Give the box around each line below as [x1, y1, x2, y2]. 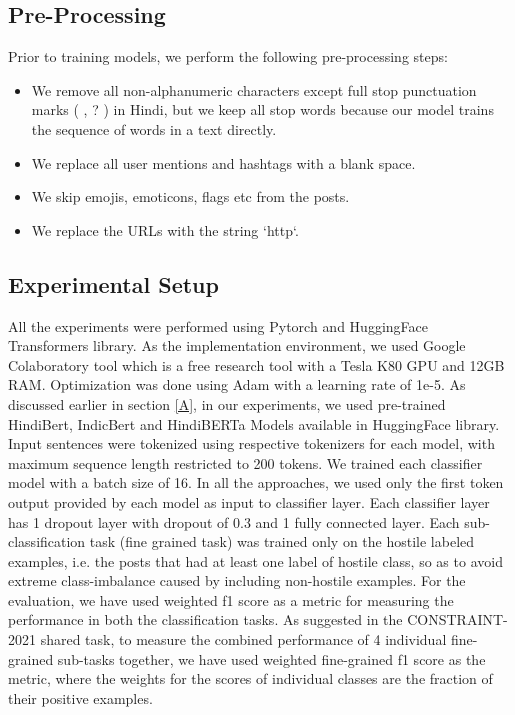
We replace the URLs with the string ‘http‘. [31, 219, 299, 240]
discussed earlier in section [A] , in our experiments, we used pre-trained [8, 393, 446, 414]
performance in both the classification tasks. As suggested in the [8, 609, 403, 630]
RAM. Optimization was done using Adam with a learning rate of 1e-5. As [8, 374, 466, 395]
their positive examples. [8, 687, 153, 708]
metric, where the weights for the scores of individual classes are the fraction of [8, 668, 493, 689]
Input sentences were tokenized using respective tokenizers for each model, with [8, 433, 495, 454]
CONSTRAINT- [407, 609, 508, 630]
